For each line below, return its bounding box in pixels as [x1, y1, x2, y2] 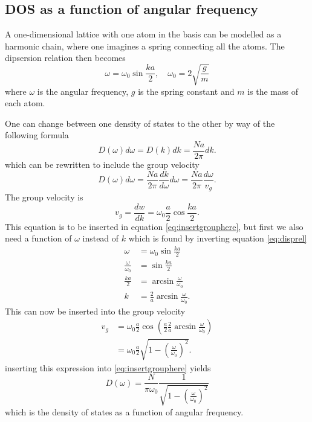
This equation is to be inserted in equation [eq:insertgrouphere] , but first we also [5, 220, 304, 232]
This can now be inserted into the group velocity [5, 304, 186, 317]
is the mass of [247, 85, 298, 97]
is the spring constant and [138, 85, 235, 97]
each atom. [5, 97, 45, 109]
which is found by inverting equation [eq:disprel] [128, 232, 307, 245]
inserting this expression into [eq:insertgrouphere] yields [5, 361, 211, 374]
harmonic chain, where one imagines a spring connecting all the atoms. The [5, 39, 285, 52]
